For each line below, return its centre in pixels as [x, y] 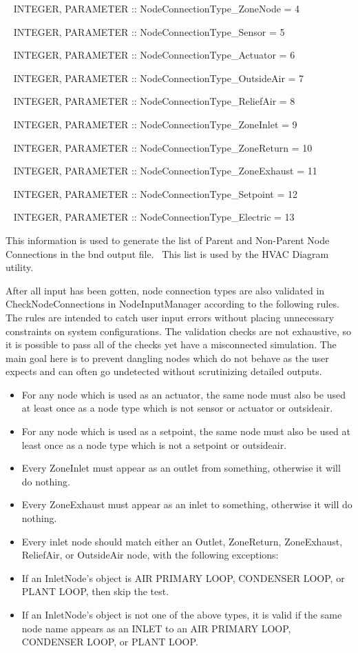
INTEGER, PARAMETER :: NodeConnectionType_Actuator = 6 [154, 55]
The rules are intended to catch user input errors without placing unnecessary [170, 317]
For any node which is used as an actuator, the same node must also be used [183, 394]
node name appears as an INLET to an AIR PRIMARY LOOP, [156, 628]
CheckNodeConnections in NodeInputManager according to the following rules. [172, 304]
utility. [20, 267]
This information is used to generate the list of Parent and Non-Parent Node [168, 240]
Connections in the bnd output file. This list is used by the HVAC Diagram [167, 253]
